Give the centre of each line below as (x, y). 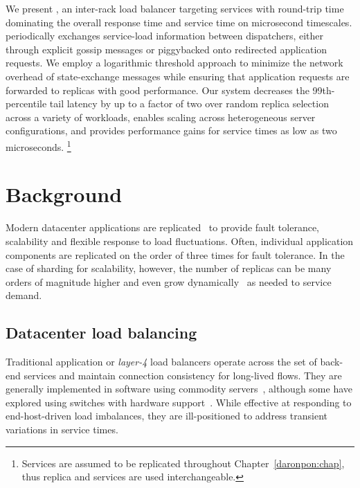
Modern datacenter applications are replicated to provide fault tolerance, (163, 227)
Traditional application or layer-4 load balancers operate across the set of (161, 362)
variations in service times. (62, 430)
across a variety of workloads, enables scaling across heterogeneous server (161, 117)
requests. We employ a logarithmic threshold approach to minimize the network (174, 63)
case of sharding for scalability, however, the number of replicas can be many (169, 268)
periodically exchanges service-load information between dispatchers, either (165, 36)
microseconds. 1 (38, 145)
